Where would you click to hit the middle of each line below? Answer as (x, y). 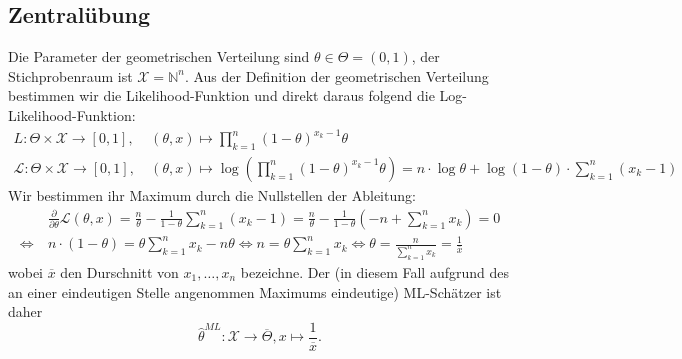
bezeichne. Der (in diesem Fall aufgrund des (375, 271)
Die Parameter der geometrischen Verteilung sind (159, 56)
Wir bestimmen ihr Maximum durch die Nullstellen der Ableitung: (212, 194)
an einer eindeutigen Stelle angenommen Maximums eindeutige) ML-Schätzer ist (255, 291)
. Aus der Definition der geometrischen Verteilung (336, 75)
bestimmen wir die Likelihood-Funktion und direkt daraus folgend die (221, 95)
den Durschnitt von (119, 271)
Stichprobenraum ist (70, 75)
